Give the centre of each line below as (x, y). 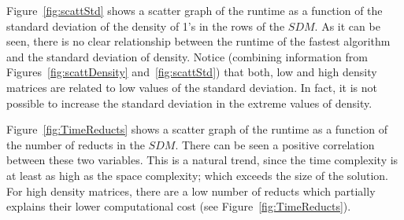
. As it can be (347, 26)
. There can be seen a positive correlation (275, 144)
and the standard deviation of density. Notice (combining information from (187, 56)
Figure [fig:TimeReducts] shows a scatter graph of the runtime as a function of (197, 129)
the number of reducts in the (76, 144)
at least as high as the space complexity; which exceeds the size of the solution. (198, 175)
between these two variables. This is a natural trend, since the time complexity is (202, 160)
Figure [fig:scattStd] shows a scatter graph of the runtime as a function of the (195, 10)
